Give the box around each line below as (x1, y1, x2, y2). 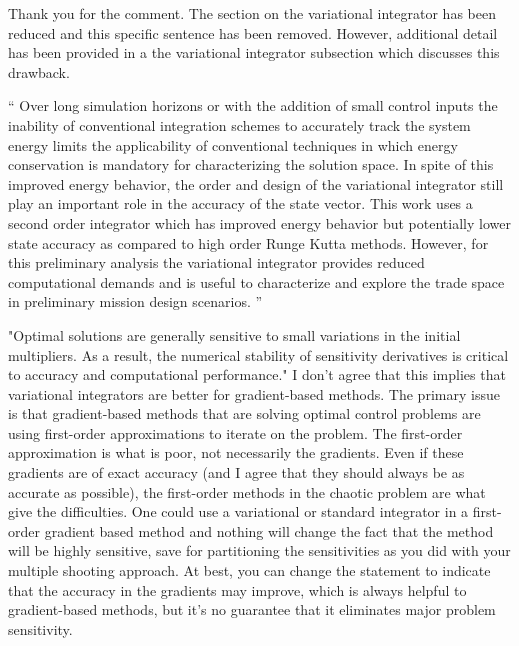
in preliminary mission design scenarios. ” (8, 291, 263, 312)
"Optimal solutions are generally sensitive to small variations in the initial (8, 324, 461, 345)
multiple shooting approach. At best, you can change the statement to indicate (8, 560, 491, 581)
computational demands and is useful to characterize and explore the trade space (8, 271, 505, 292)
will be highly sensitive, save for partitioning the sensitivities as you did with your (8, 540, 511, 561)
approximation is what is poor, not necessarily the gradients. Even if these (8, 442, 464, 463)
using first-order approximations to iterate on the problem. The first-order (8, 422, 463, 443)
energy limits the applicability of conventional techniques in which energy (8, 134, 458, 155)
